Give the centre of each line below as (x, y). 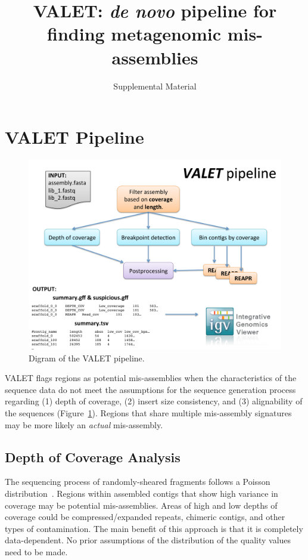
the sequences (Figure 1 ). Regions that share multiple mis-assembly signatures (148, 413)
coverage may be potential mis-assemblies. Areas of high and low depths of (141, 505)
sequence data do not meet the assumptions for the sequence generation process (150, 389)
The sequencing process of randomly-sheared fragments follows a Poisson (138, 482)
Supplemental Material (155, 86)
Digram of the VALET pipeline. (87, 358)
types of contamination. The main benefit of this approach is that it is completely (154, 528)
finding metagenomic (134, 34)
